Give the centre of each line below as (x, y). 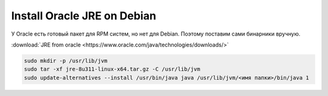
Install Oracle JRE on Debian (84, 16)
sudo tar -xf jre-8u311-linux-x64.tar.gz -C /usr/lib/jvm (112, 69)
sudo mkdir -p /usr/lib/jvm (66, 61)
